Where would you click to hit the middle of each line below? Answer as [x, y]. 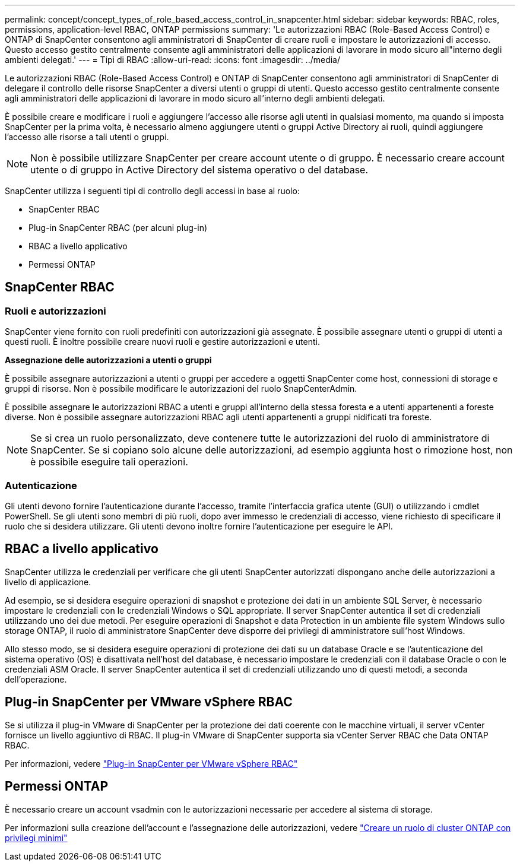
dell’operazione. [36, 679]
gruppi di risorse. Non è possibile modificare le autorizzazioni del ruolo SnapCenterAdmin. [181, 389]
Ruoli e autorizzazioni [56, 311]
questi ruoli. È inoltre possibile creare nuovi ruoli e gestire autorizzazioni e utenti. [163, 342]
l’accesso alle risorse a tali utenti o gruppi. [87, 137]
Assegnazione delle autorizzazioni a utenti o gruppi [108, 360]
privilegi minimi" [36, 838]
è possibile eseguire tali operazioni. [109, 462]
